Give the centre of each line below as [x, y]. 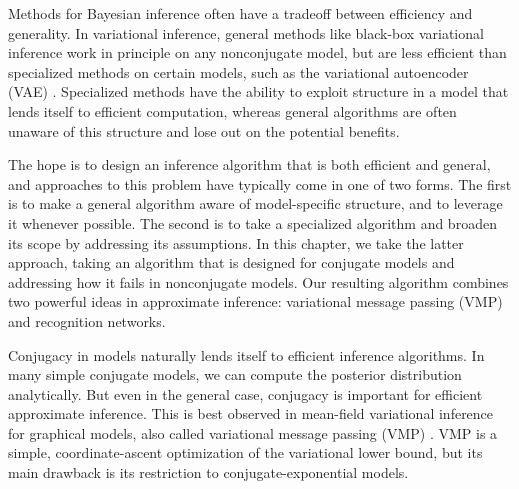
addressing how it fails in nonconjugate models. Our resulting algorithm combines [258, 281]
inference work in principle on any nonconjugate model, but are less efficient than [257, 52]
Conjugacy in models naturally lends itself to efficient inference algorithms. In [246, 354]
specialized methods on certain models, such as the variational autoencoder [238, 71]
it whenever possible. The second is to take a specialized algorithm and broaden [252, 222]
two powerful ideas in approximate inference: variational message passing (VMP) [255, 301]
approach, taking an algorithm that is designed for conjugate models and [231, 262]
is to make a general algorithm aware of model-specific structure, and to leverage [255, 203]
